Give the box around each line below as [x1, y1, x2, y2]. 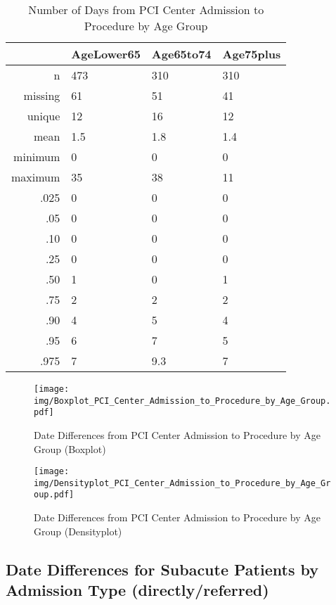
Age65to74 [151, 46, 212, 62]
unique [27, 108, 60, 124]
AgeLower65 [71, 46, 141, 62]
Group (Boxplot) [34, 441, 106, 456]
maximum [11, 169, 60, 185]
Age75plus [222, 46, 281, 62]
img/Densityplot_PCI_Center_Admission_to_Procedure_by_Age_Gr [34, 478, 331, 488]
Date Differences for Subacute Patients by [6, 558, 318, 580]
